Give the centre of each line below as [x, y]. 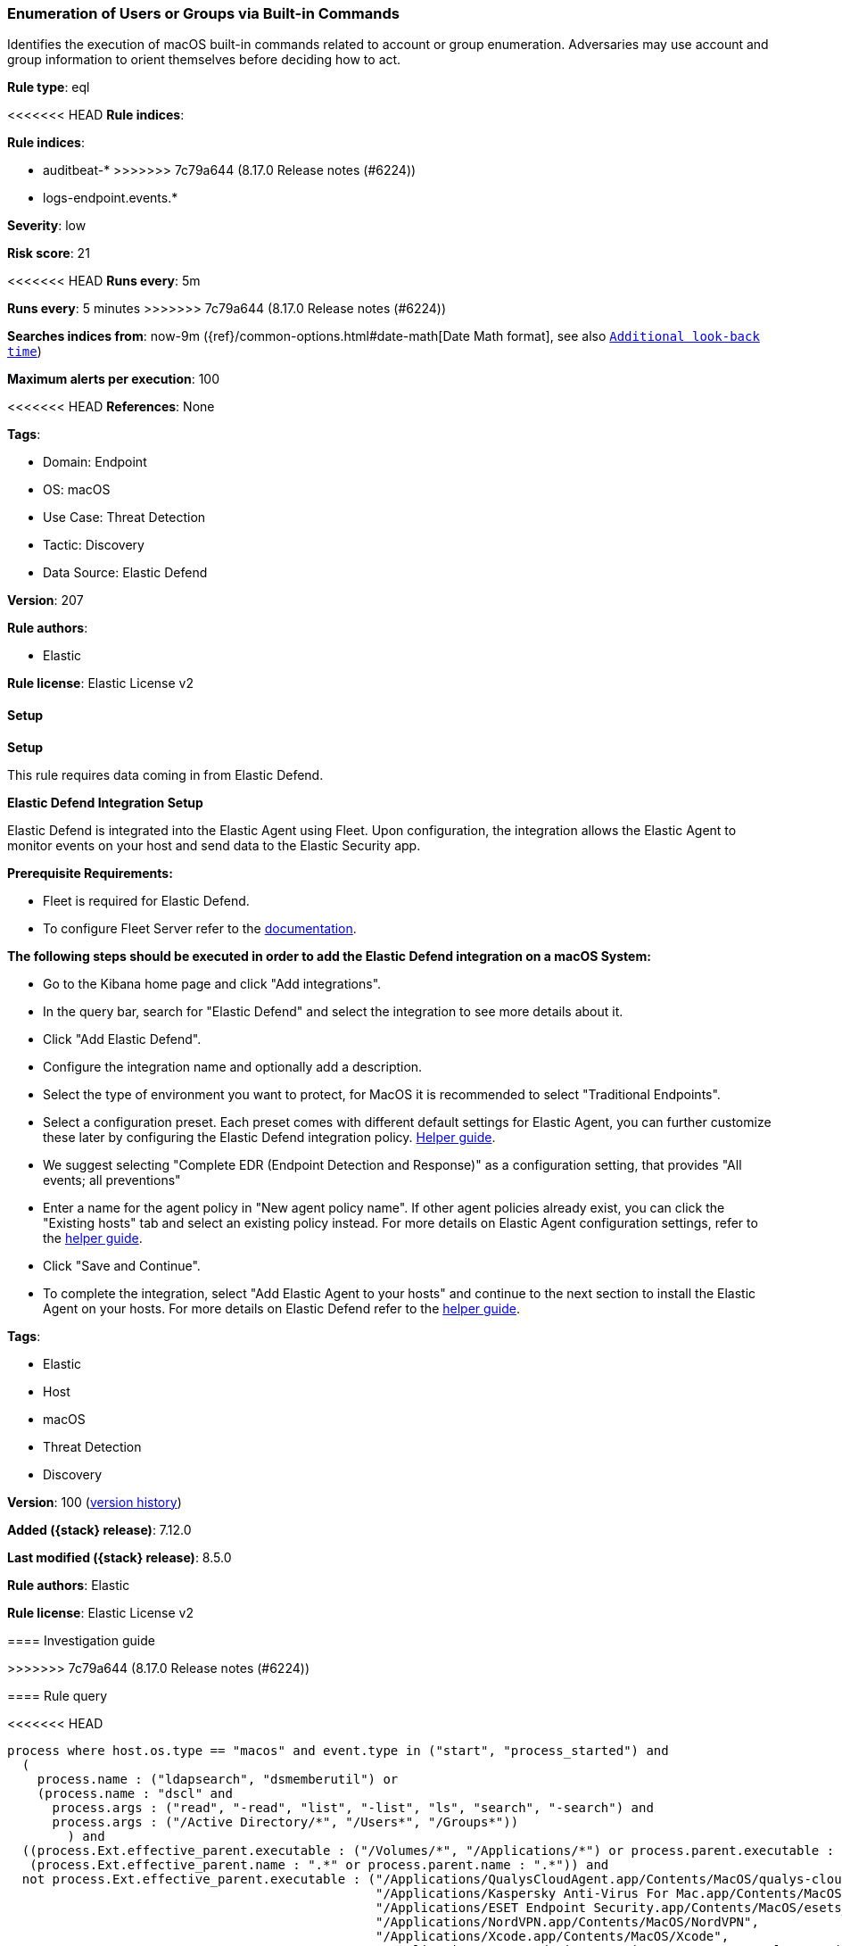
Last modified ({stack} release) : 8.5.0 [120, 1557]
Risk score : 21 [49, 253]
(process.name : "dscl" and [135, 1793]
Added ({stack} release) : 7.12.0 [99, 1529]
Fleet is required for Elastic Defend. [146, 900]
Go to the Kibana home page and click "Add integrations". [212, 983]
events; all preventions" [112, 1180]
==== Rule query [58, 1695]
